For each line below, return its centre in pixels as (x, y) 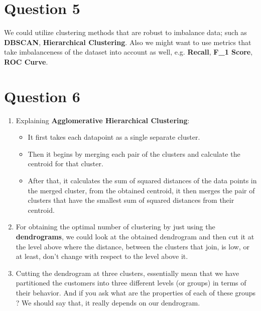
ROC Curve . (26, 61)
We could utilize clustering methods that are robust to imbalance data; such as (125, 32)
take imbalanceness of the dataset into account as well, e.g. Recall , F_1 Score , (128, 52)
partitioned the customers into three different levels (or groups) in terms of (131, 283)
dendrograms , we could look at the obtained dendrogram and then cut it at (135, 236)
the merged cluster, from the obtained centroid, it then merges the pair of (141, 190)
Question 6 (42, 96)
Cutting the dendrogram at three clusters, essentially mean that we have (127, 273)
